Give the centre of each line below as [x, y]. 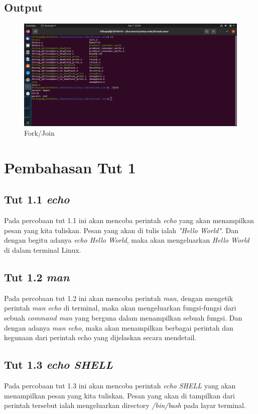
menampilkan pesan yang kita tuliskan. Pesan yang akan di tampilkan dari [119, 395]
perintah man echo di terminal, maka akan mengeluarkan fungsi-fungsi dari [120, 308]
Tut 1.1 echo [37, 199]
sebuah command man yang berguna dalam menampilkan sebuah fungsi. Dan [123, 318]
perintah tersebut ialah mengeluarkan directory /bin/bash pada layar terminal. [125, 405]
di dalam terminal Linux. [43, 250]
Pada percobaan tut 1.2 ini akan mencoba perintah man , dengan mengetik [119, 298]
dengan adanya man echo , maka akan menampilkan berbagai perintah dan [119, 327]
